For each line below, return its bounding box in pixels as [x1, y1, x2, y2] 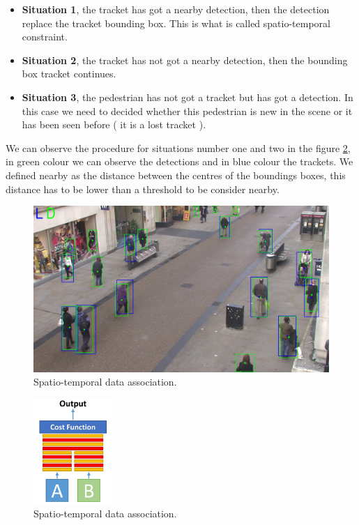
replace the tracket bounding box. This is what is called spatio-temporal [22, 15, 330, 30]
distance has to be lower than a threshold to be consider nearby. [6, 181, 280, 196]
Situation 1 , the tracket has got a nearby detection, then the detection [22, 2, 330, 16]
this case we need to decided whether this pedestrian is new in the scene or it [22, 103, 353, 118]
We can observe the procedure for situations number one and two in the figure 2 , [6, 140, 351, 155]
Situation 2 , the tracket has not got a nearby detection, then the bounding [22, 52, 348, 67]
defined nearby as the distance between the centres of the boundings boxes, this [6, 167, 346, 182]
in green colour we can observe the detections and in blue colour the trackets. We [6, 154, 353, 169]
